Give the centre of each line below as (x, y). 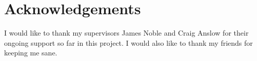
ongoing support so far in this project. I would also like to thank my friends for (128, 42)
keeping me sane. (31, 53)
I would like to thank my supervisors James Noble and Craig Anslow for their (126, 33)
